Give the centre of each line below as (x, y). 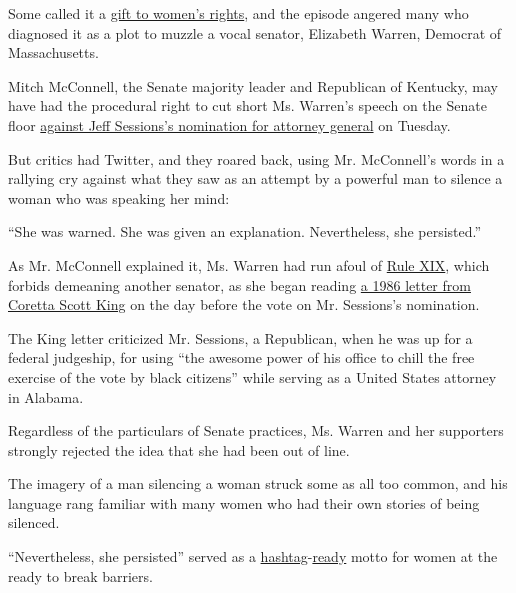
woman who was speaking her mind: (119, 197)
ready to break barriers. (80, 575)
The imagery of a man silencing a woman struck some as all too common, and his (258, 483)
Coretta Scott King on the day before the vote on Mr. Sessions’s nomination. (244, 304)
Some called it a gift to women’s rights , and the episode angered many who (238, 13)
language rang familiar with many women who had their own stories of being (244, 502)
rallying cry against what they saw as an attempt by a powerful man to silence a (255, 178)
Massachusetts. (53, 52)
